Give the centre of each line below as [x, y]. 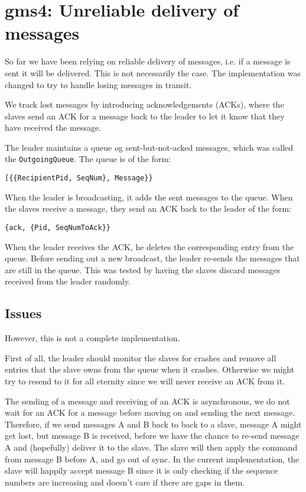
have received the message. [53, 127]
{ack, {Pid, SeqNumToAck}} [58, 227]
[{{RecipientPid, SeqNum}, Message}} [79, 178]
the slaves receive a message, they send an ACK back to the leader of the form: [148, 208]
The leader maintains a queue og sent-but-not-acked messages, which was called [149, 147]
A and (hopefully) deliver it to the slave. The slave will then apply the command [151, 447]
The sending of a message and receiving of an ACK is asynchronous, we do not [147, 401]
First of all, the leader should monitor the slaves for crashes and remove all [141, 357]
